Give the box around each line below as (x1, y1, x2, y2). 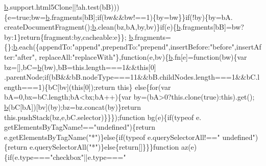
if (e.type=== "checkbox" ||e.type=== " (8, 151, 126, 162)
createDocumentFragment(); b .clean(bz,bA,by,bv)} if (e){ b (4, 21, 181, 32)
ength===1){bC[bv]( (4, 81, 72, 92)
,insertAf (234, 41, 261, 52)
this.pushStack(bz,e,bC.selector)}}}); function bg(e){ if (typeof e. (4, 111, 202, 122)
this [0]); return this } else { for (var (71, 81, 171, 92)
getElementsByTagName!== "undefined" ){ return (4, 122, 156, 132)
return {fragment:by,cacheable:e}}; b (20, 31, 133, 42)
